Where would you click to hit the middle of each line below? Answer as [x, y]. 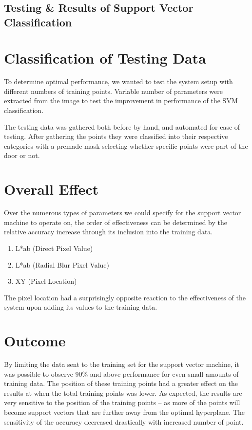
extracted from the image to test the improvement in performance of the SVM [121, 101]
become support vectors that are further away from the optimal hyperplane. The [124, 412]
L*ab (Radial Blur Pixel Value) [62, 264]
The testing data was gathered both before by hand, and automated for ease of [122, 126]
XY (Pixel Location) [46, 281]
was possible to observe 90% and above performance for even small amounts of [121, 373]
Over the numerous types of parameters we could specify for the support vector [123, 213]
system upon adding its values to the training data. [81, 307]
